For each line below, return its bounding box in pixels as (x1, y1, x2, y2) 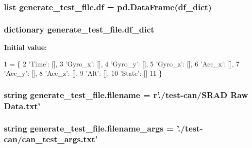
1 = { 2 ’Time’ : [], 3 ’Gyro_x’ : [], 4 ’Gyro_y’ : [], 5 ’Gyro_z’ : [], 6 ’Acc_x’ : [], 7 (4, 58, 240, 68)
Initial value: (4, 42, 47, 52)
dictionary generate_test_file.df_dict (4, 23, 154, 35)
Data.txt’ (4, 99, 41, 112)
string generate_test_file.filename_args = (4, 122, 174, 134)
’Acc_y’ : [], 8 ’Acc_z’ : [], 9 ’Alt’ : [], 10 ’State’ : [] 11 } (4, 68, 162, 78)
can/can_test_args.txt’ (4, 133, 98, 145)
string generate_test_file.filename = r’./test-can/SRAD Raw (4, 88, 248, 100)
